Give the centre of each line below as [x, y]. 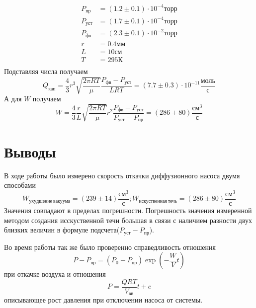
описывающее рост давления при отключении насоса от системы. [103, 300]
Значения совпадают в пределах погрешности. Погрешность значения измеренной [128, 210]
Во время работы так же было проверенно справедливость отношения [110, 247]
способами [20, 185]
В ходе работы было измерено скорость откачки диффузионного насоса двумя [122, 175]
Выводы [30, 151]
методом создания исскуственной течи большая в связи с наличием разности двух [128, 220]
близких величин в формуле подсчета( [62, 230]
